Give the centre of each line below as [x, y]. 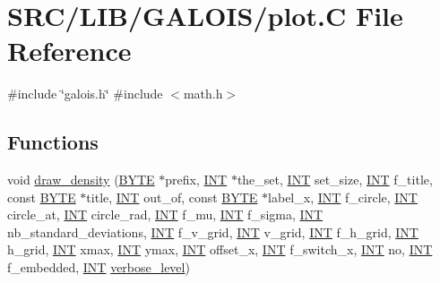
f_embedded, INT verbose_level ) [99, 267]
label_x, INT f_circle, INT [343, 197]
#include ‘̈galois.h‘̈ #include [85, 94]
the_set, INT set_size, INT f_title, [335, 180]
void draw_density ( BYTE [81, 180]
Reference [69, 51]
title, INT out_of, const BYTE [172, 197]
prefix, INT [196, 180]
